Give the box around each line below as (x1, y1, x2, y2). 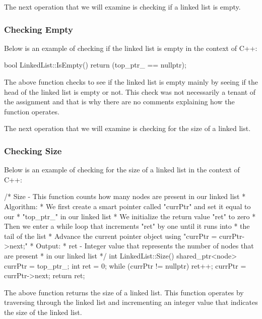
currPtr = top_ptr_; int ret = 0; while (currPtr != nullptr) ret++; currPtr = (4, 260, 246, 271)
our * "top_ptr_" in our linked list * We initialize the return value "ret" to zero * (4, 211, 256, 221)
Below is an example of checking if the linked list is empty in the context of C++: (4, 42, 257, 53)
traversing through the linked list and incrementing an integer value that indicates (4, 297, 258, 307)
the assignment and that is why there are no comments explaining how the (4, 96, 235, 107)
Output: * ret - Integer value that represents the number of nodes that (36, 240, 254, 251)
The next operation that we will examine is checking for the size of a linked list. (4, 123, 251, 134)
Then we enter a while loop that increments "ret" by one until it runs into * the (4, 221, 250, 231)
